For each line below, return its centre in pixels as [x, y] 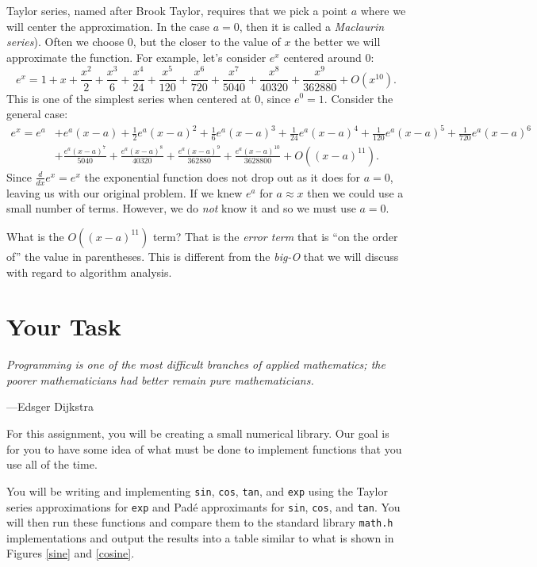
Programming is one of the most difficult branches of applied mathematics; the [196, 364]
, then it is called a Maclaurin [312, 26]
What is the [35, 236]
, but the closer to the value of [207, 42]
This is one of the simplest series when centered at [129, 98]
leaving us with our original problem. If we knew [125, 192]
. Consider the [359, 98]
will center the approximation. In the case [108, 26]
